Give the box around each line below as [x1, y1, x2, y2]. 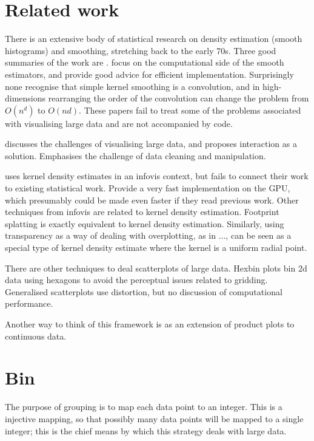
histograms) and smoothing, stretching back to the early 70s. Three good [5, 44, 276, 56]
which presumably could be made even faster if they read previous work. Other [5, 193, 299, 206]
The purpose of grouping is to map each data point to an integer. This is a [5, 400, 282, 413]
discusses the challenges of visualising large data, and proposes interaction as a [5, 137, 297, 150]
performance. [5, 297, 53, 310]
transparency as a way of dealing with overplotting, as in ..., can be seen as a [5, 229, 292, 242]
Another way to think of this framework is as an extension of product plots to [5, 318, 295, 330]
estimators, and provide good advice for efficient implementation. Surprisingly [5, 67, 294, 80]
